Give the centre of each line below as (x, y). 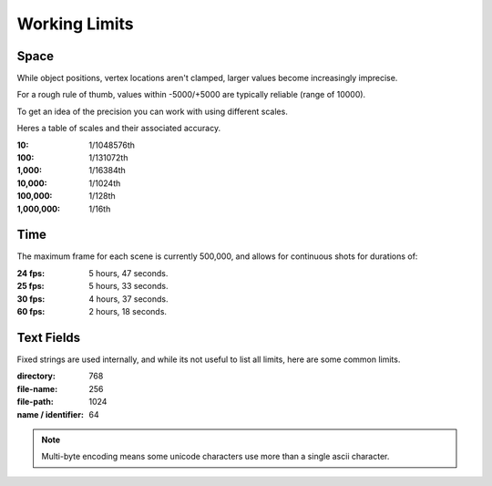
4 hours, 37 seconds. (128, 299)
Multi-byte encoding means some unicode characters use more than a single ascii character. (215, 457)
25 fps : (31, 286)
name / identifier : (50, 414)
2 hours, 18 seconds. (128, 312)
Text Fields (49, 337)
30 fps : (31, 299)
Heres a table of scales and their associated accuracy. (119, 129)
